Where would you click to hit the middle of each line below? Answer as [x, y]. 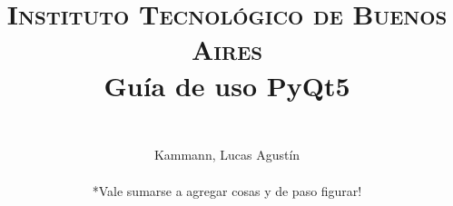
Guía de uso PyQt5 [227, 85]
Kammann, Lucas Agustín [227, 155]
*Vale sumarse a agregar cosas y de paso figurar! [227, 190]
